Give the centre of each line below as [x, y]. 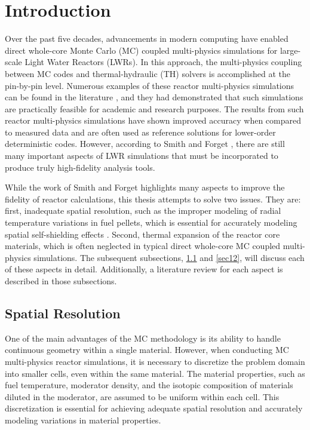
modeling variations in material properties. [83, 420]
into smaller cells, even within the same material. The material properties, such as [155, 373]
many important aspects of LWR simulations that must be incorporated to [142, 156]
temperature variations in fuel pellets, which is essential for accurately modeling [151, 222]
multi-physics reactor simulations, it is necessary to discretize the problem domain [155, 361]
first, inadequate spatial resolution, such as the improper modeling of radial [143, 211]
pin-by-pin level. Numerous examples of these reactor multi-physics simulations [150, 85]
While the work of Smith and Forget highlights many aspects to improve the [145, 187]
